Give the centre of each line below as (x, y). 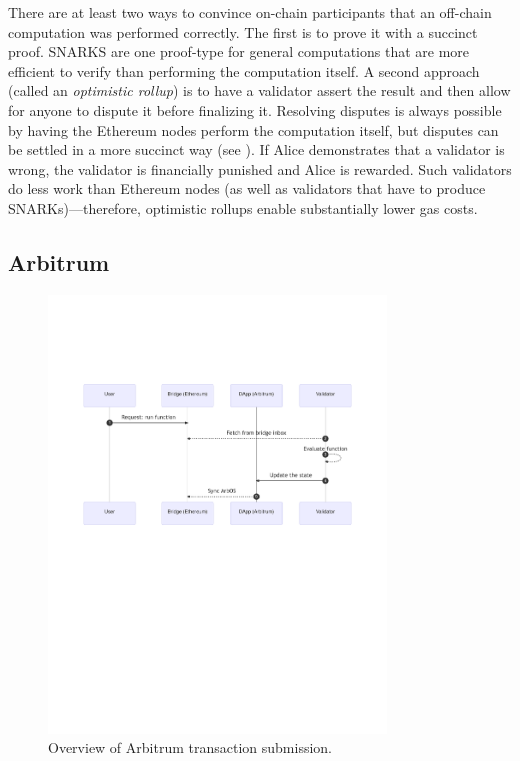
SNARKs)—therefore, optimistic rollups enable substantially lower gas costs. (243, 207)
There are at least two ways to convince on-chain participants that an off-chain (250, 12)
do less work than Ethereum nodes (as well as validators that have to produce (247, 188)
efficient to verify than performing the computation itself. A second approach (244, 70)
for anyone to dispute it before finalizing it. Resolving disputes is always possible (255, 109)
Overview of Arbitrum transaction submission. (190, 747)
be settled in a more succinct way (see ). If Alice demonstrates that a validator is (256, 149)
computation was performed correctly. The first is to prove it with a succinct (243, 31)
